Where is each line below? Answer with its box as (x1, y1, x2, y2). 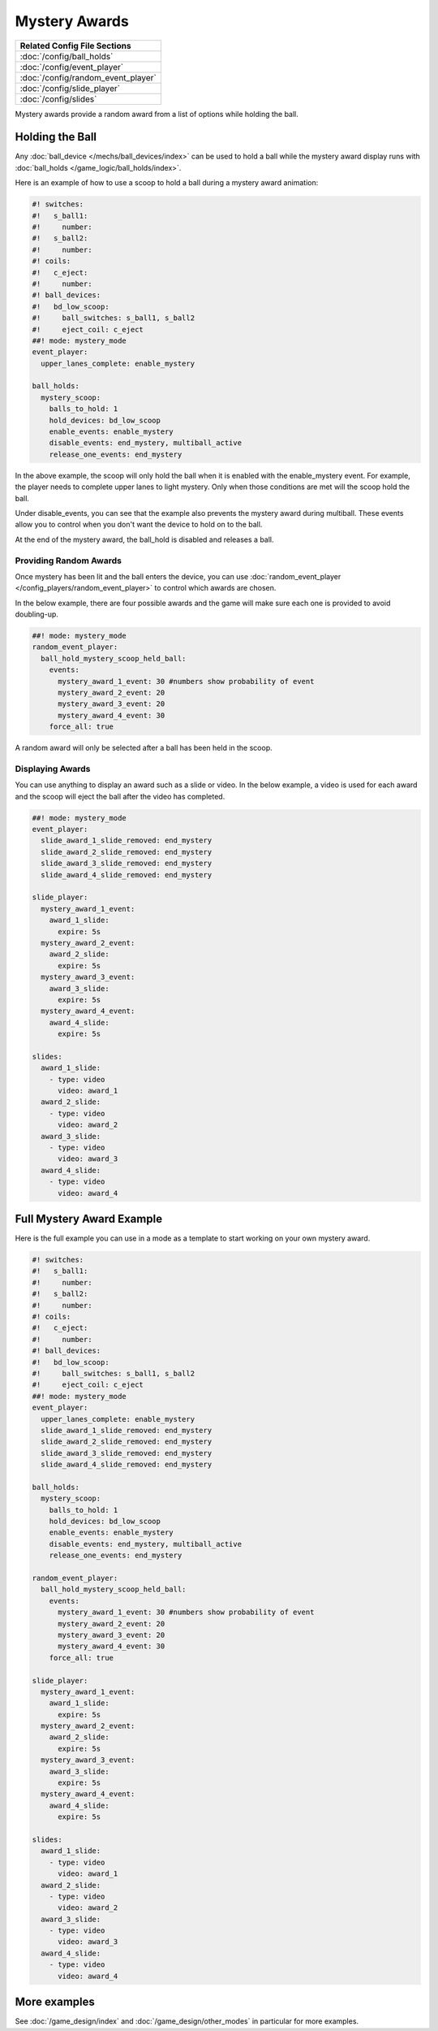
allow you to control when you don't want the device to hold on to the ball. (15, 520, 263, 530)
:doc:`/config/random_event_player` (19, 71, 157, 83)
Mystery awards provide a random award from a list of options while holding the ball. (15, 109, 299, 119)
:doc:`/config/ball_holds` (19, 50, 114, 62)
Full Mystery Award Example (15, 1211, 162, 1226)
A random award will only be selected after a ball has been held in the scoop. (15, 743, 273, 753)
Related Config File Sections (19, 40, 131, 51)
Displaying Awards (15, 763, 91, 774)
